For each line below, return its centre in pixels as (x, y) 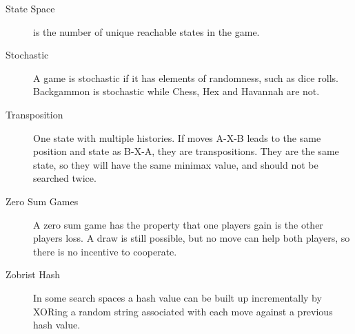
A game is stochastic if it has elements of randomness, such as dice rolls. (186, 77)
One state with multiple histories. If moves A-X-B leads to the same (177, 137)
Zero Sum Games (42, 201)
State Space (30, 8)
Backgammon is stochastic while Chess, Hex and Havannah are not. (176, 91)
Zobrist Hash (33, 274)
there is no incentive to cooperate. (105, 251)
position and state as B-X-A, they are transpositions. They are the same (186, 151)
